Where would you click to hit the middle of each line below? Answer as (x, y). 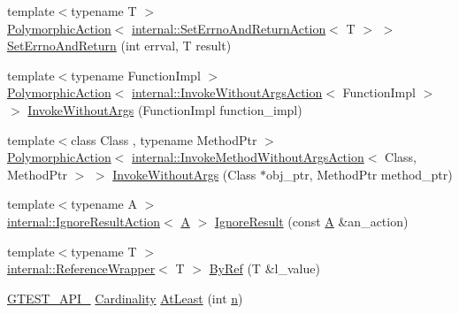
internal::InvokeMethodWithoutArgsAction (248, 157)
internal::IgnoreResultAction (84, 221)
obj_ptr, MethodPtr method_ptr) (359, 174)
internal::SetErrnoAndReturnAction (229, 28)
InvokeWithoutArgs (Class (184, 174)
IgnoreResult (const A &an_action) (311, 221)
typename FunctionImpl (136, 75)
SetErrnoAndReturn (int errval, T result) (119, 46)
